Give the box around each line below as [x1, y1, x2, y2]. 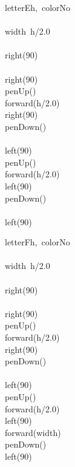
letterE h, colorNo [5, 1, 71, 13]
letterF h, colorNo [5, 236, 70, 248]
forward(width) [5, 426, 61, 438]
